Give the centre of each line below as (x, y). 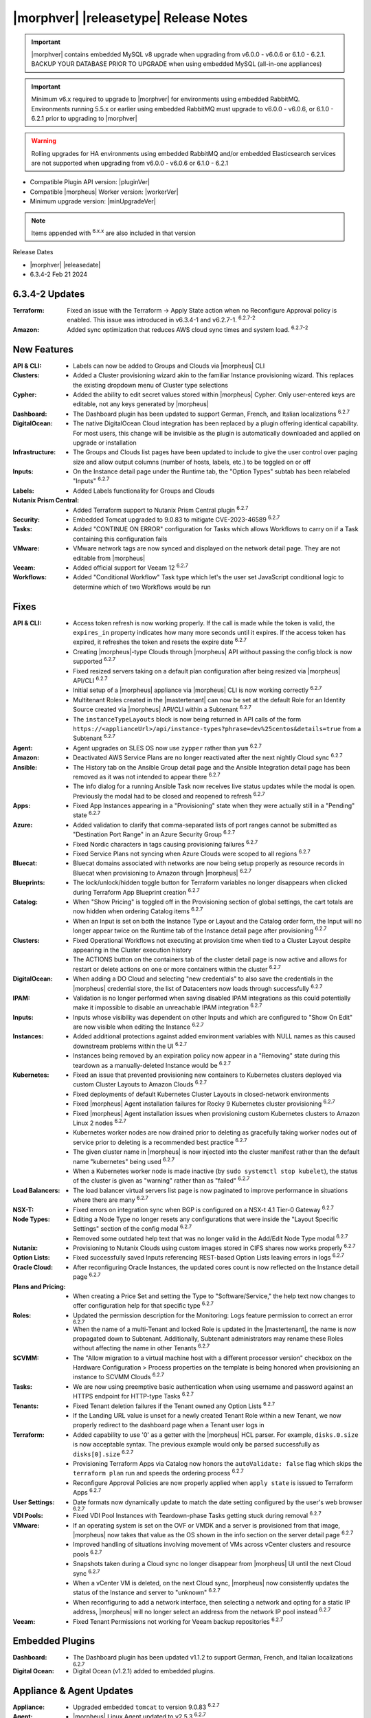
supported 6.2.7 (94, 661)
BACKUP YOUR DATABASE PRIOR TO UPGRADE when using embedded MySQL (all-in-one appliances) (177, 64)
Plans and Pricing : (39, 1286)
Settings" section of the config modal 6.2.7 (133, 1228)
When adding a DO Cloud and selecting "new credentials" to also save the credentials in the (203, 979)
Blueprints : (29, 882)
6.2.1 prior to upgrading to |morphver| (84, 118)
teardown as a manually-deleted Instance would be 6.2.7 (152, 1064)
